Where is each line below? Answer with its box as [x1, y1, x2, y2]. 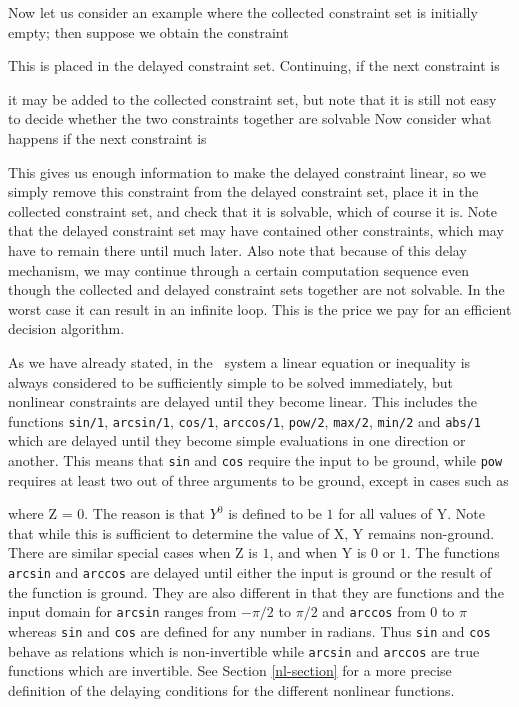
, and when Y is [269, 542, 367, 563]
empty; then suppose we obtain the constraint [8, 21, 289, 42]
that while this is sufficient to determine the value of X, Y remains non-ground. [8, 522, 495, 543]
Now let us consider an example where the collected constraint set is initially [8, 2, 478, 22]
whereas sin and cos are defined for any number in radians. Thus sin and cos [8, 620, 491, 641]
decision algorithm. [8, 318, 125, 339]
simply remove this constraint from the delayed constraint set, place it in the [8, 181, 479, 202]
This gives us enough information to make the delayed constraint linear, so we [8, 161, 487, 182]
